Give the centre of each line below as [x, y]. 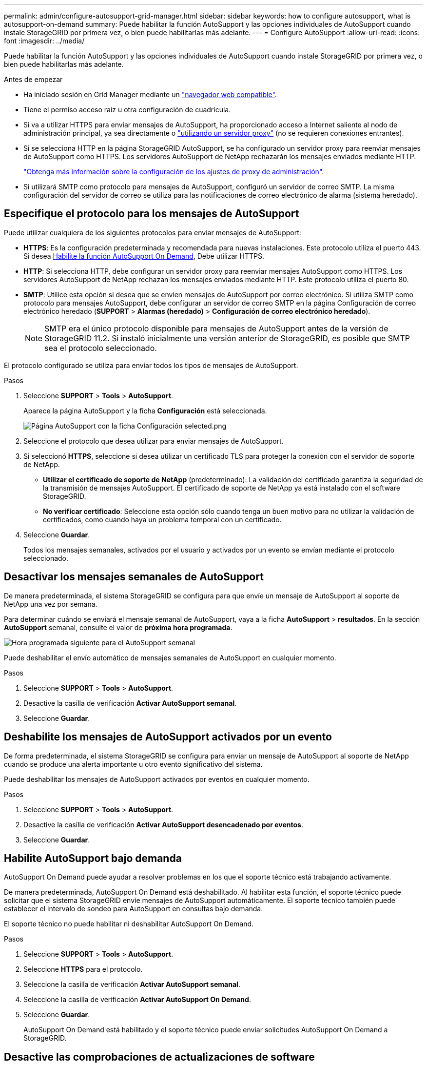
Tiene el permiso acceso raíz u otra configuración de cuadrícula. [127, 110]
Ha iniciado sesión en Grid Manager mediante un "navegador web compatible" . [150, 94]
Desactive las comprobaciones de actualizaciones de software [159, 1057]
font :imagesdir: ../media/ [44, 41]
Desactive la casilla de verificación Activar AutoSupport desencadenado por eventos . [163, 824]
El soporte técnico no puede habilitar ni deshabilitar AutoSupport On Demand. [129, 924]
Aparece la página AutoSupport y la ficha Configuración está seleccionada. [145, 410]
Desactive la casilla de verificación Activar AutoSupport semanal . [130, 703]
